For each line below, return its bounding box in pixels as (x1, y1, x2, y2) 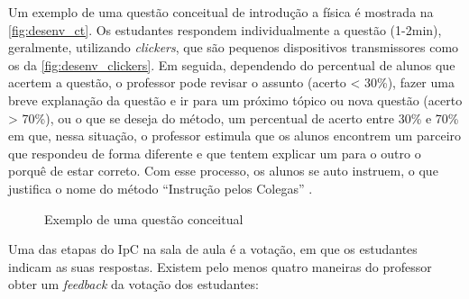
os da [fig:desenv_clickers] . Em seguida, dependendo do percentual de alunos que (8, 55, 455, 74)
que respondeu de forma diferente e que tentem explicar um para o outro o (8, 143, 421, 162)
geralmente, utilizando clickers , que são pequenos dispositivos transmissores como (8, 38, 459, 57)
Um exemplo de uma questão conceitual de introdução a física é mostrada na (8, 3, 434, 21)
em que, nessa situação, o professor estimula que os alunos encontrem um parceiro (8, 126, 462, 145)
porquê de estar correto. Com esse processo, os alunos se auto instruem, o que (8, 161, 438, 180)
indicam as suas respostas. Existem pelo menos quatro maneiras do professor (8, 257, 432, 276)
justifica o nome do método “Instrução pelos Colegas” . (8, 178, 313, 197)
